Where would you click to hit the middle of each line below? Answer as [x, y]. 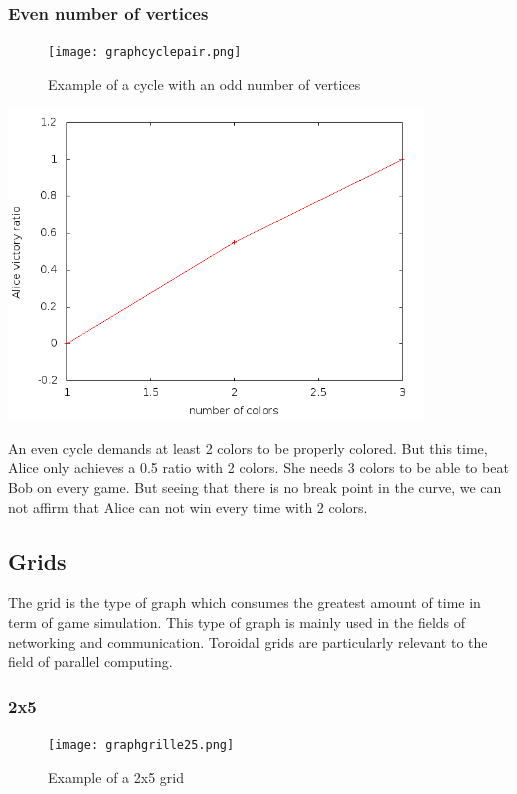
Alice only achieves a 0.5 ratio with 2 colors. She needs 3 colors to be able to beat [258, 467]
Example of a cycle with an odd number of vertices [204, 83]
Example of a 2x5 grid [116, 776]
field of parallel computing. [90, 661]
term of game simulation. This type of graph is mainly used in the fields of [237, 622]
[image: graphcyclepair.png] [145, 52]
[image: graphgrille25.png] [141, 745]
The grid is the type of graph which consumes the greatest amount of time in [244, 602]
